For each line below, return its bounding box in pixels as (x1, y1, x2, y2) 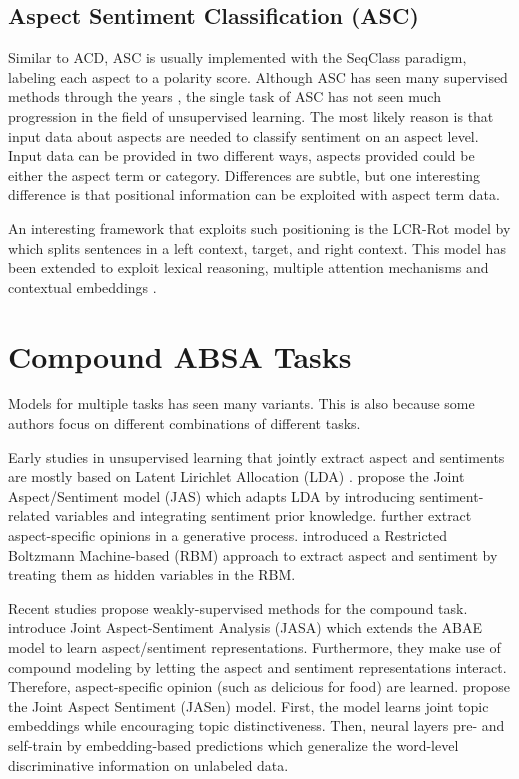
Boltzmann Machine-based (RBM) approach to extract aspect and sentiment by (8, 544, 498, 565)
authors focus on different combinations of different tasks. (8, 413, 361, 434)
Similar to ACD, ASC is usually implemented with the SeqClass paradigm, (8, 47, 467, 68)
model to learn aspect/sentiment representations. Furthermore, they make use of (8, 636, 501, 657)
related (8, 505, 51, 526)
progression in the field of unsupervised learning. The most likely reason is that (8, 105, 494, 126)
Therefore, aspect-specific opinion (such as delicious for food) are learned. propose (8, 676, 510, 697)
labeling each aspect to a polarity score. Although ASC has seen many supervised (8, 66, 508, 87)
